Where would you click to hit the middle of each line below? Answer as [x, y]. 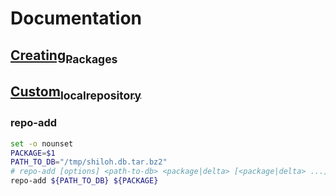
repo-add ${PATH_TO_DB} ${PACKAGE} [84, 181]
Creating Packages [64, 56]
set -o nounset [42, 143]
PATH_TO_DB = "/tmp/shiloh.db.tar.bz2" [89, 162]
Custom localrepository [76, 93]
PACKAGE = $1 [33, 153]
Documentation [76, 18]
